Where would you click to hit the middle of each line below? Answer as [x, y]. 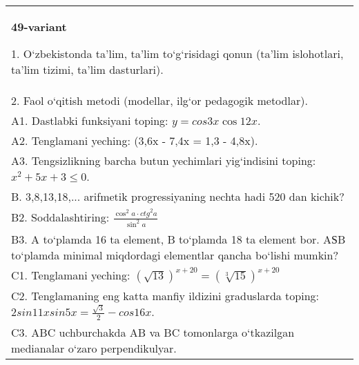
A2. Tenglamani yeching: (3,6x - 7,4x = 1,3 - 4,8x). [135, 140]
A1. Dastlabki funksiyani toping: [90, 120]
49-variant [39, 27]
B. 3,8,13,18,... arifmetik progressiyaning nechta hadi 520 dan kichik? [178, 196]
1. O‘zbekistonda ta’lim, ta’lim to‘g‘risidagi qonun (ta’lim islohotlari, [177, 53]
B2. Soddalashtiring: [60, 217]
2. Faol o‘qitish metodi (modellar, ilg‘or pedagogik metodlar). [159, 100]
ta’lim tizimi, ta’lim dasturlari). [87, 69]
